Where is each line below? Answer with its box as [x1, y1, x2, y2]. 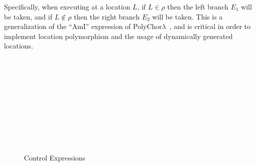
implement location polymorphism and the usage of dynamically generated [4, 30, 233, 41]
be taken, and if [4, 11, 52, 21]
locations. [4, 40, 33, 51]
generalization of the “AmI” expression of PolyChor [4, 21, 162, 31]
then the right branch [73, 11, 140, 21]
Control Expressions [24, 152, 85, 163]
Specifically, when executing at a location [4, 1, 130, 11]
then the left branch [167, 1, 228, 11]
